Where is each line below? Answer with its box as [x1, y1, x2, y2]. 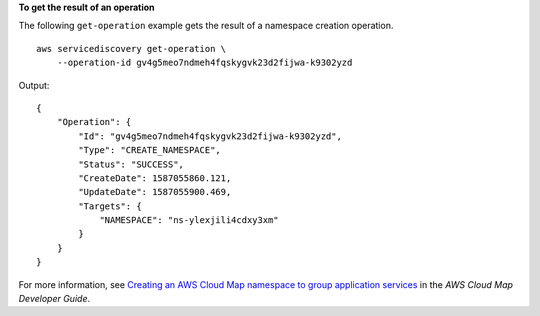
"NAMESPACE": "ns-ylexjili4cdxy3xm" [99, 215, 279, 226]
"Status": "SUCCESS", [78, 158, 185, 170]
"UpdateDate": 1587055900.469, [78, 186, 232, 198]
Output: [18, 79, 50, 91]
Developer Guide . [18, 293, 90, 305]
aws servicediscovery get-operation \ [36, 43, 227, 54]
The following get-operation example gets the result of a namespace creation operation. [18, 20, 394, 32]
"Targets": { [78, 200, 142, 212]
